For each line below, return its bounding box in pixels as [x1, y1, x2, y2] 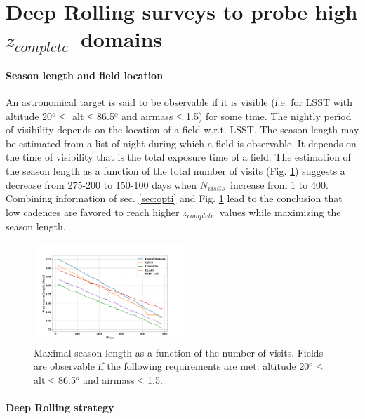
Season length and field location [6, 67, 164, 82]
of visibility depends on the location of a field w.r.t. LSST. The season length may [6, 122, 359, 137]
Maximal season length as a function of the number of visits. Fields [34, 345, 324, 359]
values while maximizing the [219, 204, 341, 219]
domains [80, 25, 162, 53]
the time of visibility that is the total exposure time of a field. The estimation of [6, 149, 351, 164]
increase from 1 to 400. [230, 177, 328, 192]
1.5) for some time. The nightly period [186, 108, 352, 123]
